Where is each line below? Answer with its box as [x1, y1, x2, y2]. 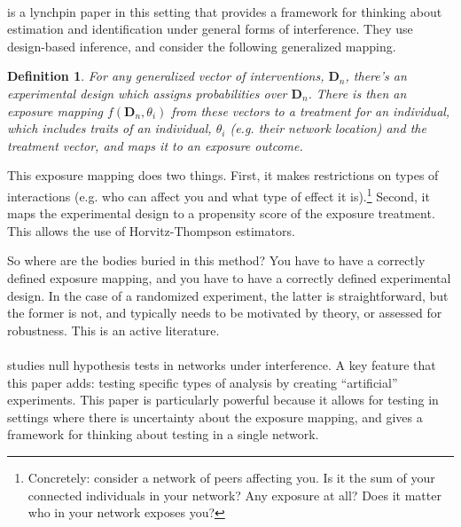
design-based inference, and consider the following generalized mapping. [7, 36, 396, 55]
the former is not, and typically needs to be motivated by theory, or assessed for [7, 303, 442, 322]
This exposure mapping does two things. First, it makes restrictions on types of [7, 166, 439, 185]
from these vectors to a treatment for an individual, [171, 101, 450, 120]
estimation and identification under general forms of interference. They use [7, 20, 413, 38]
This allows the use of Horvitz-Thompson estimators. [7, 221, 295, 240]
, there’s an [345, 67, 407, 85]
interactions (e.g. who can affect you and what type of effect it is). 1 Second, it [7, 184, 430, 205]
